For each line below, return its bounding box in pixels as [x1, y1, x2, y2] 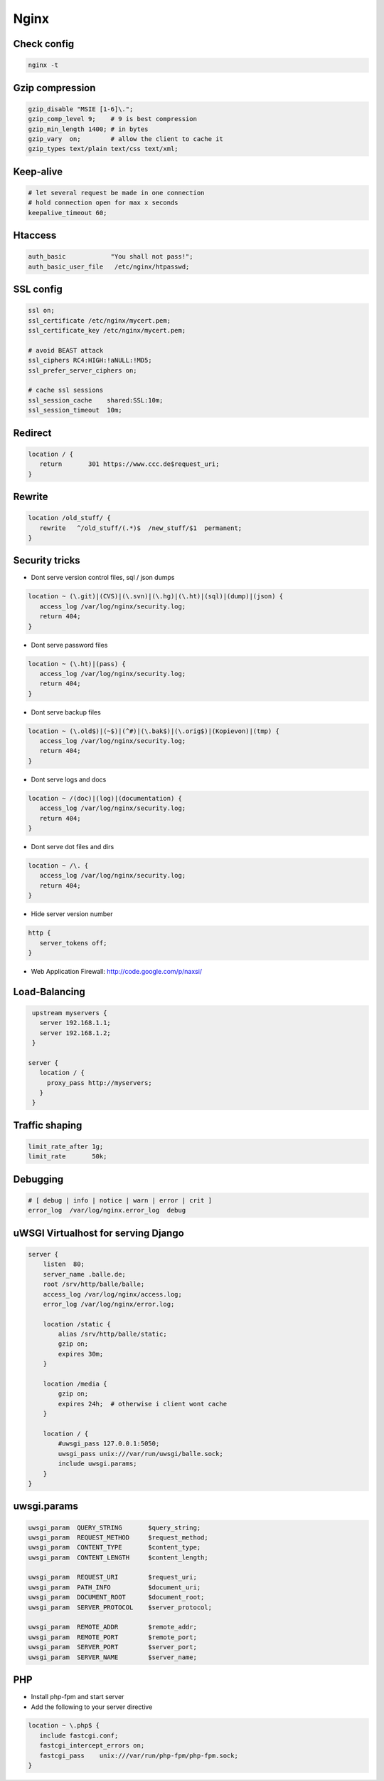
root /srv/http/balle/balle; [43, 1280, 145, 1289]
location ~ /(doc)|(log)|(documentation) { [28, 794, 183, 802]
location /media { [43, 1380, 107, 1388]
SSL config [13, 284, 63, 296]
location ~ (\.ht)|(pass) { [28, 660, 126, 668]
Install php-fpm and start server [31, 1693, 124, 1701]
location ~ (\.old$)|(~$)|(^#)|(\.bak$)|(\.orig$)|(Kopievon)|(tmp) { [28, 727, 280, 735]
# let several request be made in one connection [28, 189, 205, 197]
